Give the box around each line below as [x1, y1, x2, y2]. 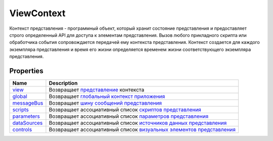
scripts [12, 106, 29, 113]
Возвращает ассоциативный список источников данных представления [49, 119, 227, 126]
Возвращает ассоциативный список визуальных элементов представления [49, 126, 236, 133]
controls [12, 126, 32, 133]
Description [49, 80, 78, 87]
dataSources [12, 119, 43, 126]
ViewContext [9, 8, 66, 19]
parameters [12, 113, 40, 120]
